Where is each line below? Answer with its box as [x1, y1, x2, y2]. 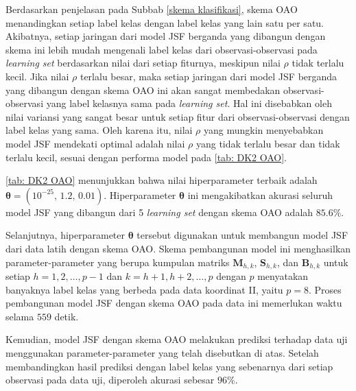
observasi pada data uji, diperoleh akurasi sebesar [5, 372, 215, 387]
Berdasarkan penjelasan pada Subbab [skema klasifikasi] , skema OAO [5, 2, 298, 16]
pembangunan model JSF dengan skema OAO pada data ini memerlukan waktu [5, 296, 342, 310]
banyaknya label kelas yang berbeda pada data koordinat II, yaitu [5, 282, 283, 296]
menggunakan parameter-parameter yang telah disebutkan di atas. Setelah [5, 345, 319, 359]
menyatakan [257, 268, 309, 283]
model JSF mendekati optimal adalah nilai [5, 136, 185, 150]
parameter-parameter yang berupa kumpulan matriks [5, 254, 230, 269]
